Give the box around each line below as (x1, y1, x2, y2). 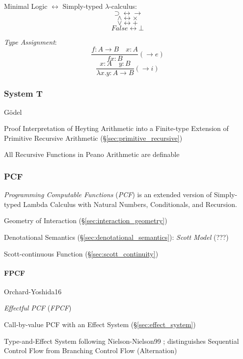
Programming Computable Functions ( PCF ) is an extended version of (4, 189, 212, 200)
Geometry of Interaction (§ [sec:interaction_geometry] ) (4, 215, 167, 226)
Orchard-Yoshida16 (4, 286, 62, 296)
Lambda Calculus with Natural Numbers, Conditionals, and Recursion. (23, 199, 237, 209)
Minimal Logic (4, 1, 48, 11)
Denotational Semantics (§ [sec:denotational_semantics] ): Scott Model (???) (4, 231, 229, 242)
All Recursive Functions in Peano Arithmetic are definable (4, 149, 180, 159)
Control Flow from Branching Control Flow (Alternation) (4, 345, 177, 356)
